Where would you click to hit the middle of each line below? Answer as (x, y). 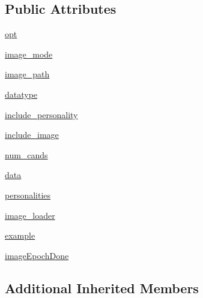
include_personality (41, 114)
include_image (32, 135)
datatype (21, 94)
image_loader (30, 215)
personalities (28, 195)
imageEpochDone (37, 255)
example (20, 235)
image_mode (29, 54)
